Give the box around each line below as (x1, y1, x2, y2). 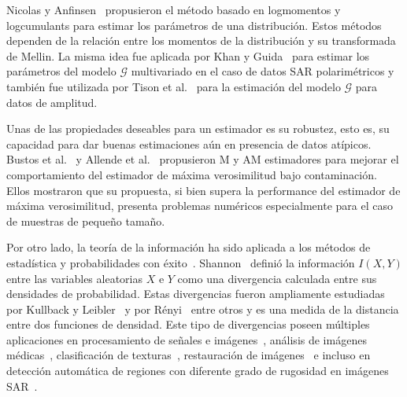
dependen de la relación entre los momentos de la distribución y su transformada (6, 32, 396, 49)
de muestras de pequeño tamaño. (6, 212, 165, 229)
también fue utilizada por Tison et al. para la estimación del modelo (6, 78, 341, 94)
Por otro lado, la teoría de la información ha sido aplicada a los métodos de (6, 239, 371, 255)
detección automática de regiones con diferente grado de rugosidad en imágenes (6, 362, 389, 379)
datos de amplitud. (6, 94, 98, 110)
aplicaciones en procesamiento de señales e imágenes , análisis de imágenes (6, 331, 367, 347)
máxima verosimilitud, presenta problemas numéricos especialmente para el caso (6, 197, 393, 214)
